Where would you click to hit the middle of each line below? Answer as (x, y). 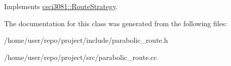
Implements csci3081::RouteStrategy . (61, 6)
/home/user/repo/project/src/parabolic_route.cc (81, 57)
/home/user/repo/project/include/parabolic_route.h (86, 40)
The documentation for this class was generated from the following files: (116, 23)
